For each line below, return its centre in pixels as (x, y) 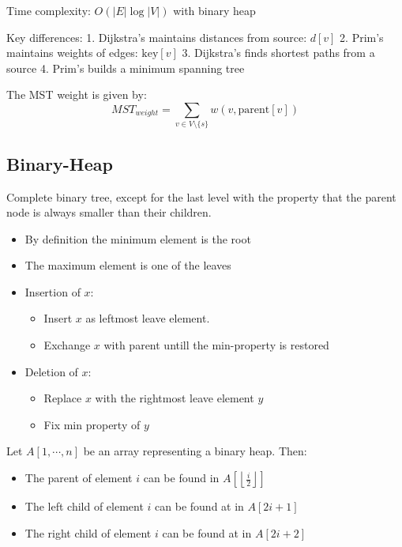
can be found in (181, 478)
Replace (63, 398)
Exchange (67, 345)
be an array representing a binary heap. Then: (195, 451)
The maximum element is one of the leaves (128, 265)
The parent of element (79, 478)
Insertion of (53, 291)
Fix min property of (92, 424)
